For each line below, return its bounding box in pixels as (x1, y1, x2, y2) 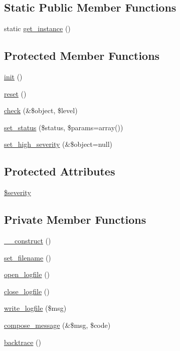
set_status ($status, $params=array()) (4, 122, 123, 132)
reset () (4, 88, 27, 99)
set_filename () (4, 252, 51, 262)
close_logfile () (4, 286, 50, 296)
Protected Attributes (4, 163, 115, 179)
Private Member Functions (4, 212, 146, 227)
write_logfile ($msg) (4, 303, 67, 313)
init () (4, 71, 23, 81)
